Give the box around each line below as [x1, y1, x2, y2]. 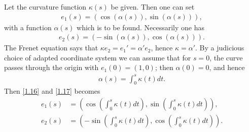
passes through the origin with [4, 62, 99, 73]
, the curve [209, 52, 243, 62]
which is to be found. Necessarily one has [77, 22, 205, 32]
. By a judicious [195, 42, 244, 53]
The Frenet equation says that [4, 42, 98, 53]
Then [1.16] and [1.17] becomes [4, 86, 100, 96]
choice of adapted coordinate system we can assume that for [4, 52, 191, 62]
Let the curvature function [4, 2, 87, 12]
